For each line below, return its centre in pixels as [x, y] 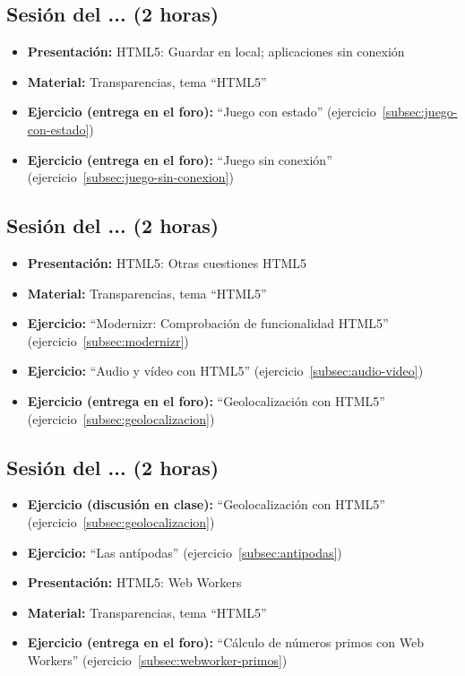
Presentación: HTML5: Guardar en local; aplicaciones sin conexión [216, 52]
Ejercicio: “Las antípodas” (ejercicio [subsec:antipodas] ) [185, 552]
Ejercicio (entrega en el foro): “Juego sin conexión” [180, 159]
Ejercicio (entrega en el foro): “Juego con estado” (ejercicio [202, 112]
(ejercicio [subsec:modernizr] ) [108, 340]
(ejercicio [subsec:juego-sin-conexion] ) [130, 177]
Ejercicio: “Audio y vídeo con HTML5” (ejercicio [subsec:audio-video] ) [225, 371]
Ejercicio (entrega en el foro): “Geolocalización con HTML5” [206, 400]
